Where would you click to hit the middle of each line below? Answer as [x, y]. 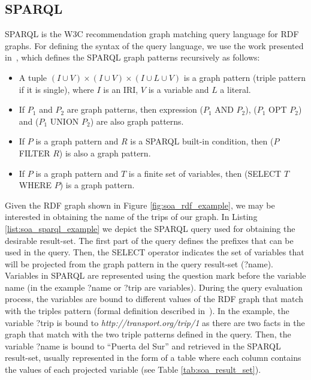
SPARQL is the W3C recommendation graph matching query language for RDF [152, 34]
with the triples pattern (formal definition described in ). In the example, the [147, 311]
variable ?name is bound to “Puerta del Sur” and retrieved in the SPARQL [143, 346]
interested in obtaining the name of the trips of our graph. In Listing [131, 217]
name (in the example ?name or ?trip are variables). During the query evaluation [154, 287]
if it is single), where [56, 89]
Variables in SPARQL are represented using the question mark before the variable [155, 275]
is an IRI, [121, 89]
